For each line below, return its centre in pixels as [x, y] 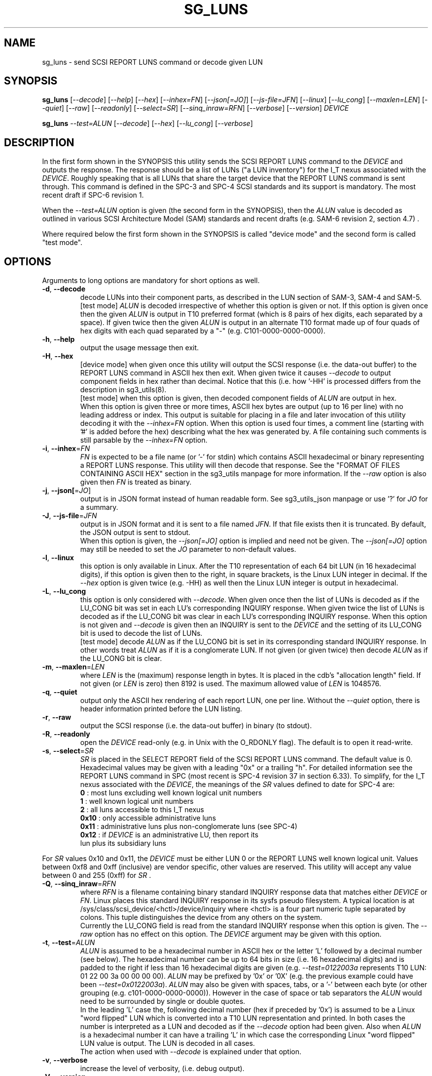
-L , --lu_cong [64, 591]
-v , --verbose [65, 1060]
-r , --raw [57, 717]
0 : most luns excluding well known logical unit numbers [171, 793]
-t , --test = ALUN [69, 943]
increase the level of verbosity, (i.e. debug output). [162, 1069]
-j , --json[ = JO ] [67, 491]
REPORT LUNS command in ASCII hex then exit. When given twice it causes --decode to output [235, 373]
